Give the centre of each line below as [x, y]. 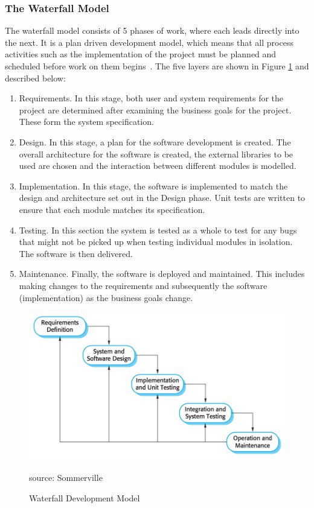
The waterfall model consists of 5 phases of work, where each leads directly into [152, 30]
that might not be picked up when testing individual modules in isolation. [156, 242]
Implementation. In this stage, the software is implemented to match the [153, 186]
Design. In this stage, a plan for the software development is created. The [155, 141]
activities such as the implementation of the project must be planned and [141, 54]
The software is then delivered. [76, 253]
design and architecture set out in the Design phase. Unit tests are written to [162, 198]
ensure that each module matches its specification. [112, 209]
